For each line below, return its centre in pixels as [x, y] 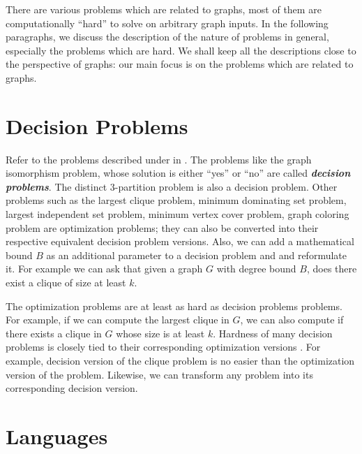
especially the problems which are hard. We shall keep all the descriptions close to [181, 50]
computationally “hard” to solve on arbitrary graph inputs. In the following [167, 23]
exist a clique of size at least [66, 283]
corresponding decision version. [72, 388]
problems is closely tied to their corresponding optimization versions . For [163, 347]
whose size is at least [160, 333]
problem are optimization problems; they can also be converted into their [162, 227]
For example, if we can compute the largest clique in [118, 320]
